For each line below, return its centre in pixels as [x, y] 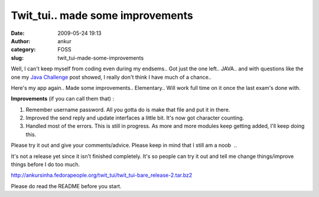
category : [23, 50]
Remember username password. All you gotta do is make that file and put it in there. [128, 109]
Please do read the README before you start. [66, 186]
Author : [21, 41]
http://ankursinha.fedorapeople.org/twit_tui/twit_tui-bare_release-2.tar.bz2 [102, 175]
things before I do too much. [45, 164]
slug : [17, 58]
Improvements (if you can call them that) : [63, 99]
